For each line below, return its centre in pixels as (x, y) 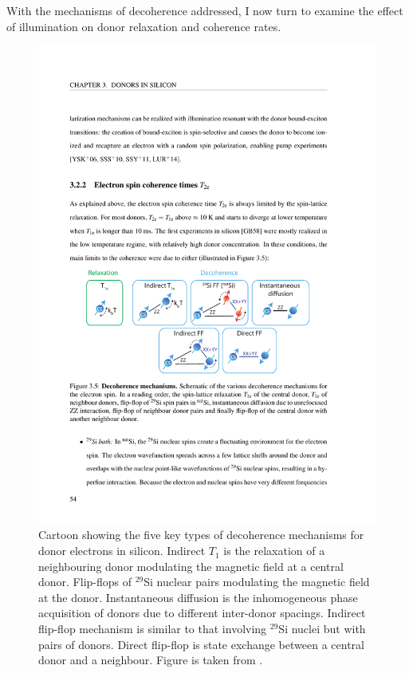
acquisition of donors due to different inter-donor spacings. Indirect (202, 613)
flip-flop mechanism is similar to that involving (153, 629)
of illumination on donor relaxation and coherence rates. (144, 26)
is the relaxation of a (274, 551)
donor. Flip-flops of (85, 582)
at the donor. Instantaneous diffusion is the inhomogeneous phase (198, 597)
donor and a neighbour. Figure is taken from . (151, 660)
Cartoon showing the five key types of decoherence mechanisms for (201, 535)
